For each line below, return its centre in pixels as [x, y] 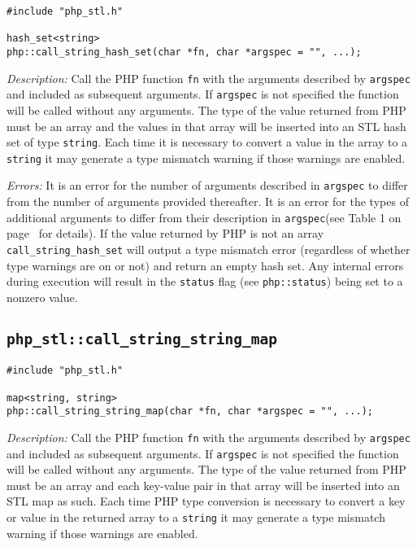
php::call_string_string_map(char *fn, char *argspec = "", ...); [190, 411]
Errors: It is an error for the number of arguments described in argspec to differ [207, 185]
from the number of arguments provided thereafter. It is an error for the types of [208, 201]
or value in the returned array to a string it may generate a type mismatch [196, 516]
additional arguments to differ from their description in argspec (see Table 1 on [204, 217]
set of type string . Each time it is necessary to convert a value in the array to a [207, 142]
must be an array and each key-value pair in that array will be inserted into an [203, 485]
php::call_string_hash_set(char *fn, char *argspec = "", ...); [184, 52]
